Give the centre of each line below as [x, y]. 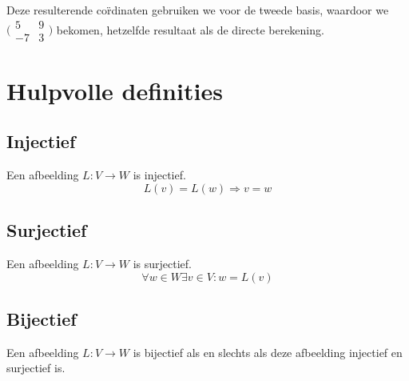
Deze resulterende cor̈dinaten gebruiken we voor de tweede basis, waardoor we [198, 10]
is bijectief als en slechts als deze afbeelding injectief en [268, 352]
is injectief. [159, 175]
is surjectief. [162, 264]
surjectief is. [36, 368]
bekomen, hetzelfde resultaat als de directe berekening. [190, 29]
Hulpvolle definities [115, 90]
